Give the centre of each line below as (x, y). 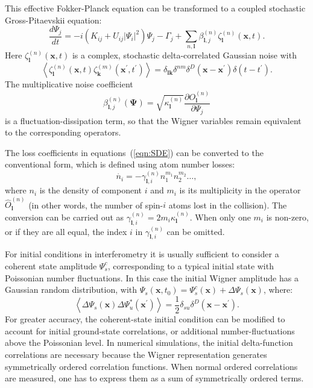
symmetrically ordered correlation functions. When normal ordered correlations (151, 366)
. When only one (220, 217)
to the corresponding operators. (63, 132)
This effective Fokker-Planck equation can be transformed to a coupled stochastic (155, 8)
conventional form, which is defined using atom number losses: (120, 164)
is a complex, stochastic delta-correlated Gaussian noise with (184, 55)
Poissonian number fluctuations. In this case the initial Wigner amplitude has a (152, 277)
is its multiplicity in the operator (240, 190)
